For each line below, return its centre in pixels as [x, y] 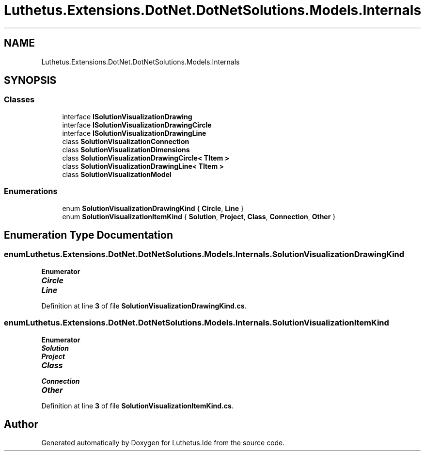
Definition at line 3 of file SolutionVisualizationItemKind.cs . [137, 406]
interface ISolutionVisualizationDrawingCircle [137, 125]
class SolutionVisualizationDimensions [126, 149]
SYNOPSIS [30, 81]
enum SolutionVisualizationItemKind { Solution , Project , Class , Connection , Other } [199, 216]
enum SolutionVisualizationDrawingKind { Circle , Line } [153, 208]
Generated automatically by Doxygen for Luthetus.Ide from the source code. [163, 443]
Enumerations [31, 191]
